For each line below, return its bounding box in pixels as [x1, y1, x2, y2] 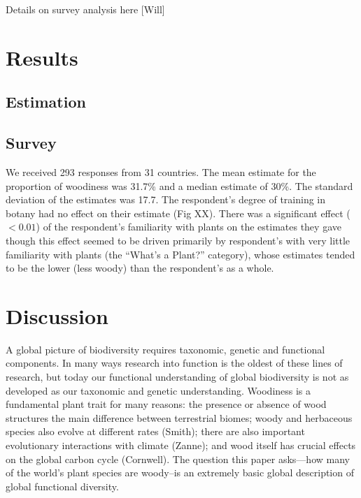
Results [6, 43, 78, 71]
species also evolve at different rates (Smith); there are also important [6, 424, 305, 439]
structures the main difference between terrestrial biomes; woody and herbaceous [6, 410, 353, 425]
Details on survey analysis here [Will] [6, 2, 165, 16]
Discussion [6, 301, 108, 330]
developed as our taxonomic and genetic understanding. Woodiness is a [6, 383, 311, 397]
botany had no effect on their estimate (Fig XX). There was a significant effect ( [6, 205, 351, 220]
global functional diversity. [6, 478, 119, 493]
